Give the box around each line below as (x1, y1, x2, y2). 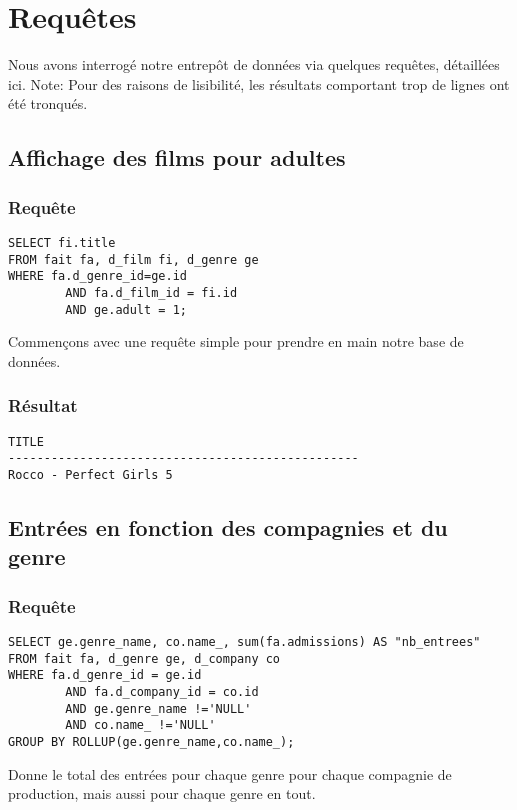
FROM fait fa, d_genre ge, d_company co (8, 651, 281, 666)
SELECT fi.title (8, 235, 116, 250)
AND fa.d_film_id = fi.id (65, 285, 238, 300)
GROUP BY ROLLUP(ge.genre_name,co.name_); (8, 734, 295, 749)
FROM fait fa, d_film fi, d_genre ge (8, 252, 259, 267)
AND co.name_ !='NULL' (65, 718, 216, 733)
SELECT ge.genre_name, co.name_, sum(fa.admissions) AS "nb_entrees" (8, 634, 481, 649)
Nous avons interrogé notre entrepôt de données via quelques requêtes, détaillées (8, 54, 500, 75)
